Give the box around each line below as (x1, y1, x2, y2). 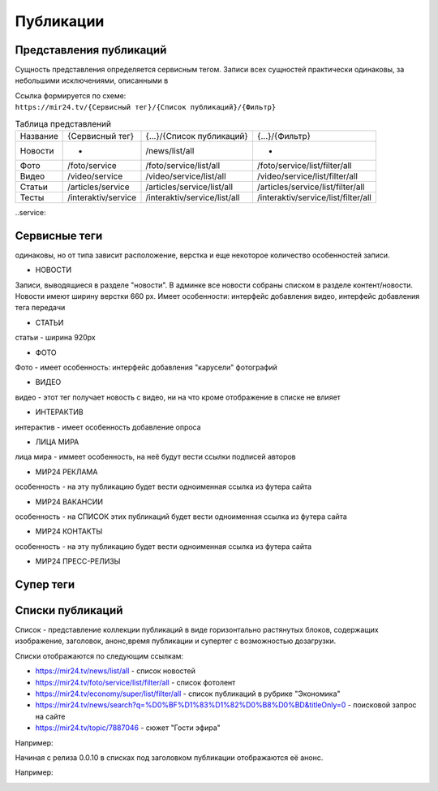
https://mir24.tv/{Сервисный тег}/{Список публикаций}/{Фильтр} (15, 102, 277, 112)
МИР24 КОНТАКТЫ (35, 526, 103, 536)
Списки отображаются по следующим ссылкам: (15, 651, 184, 661)
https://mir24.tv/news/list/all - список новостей (35, 666, 196, 676)
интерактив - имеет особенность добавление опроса (15, 422, 202, 432)
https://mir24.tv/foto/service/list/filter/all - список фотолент (35, 677, 236, 687)
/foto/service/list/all (145, 160, 221, 171)
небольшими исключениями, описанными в (15, 76, 169, 85)
